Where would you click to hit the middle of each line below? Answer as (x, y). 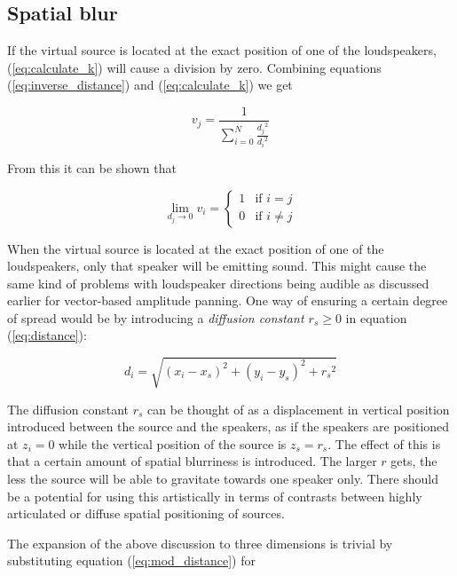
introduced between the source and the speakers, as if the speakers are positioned (228, 426)
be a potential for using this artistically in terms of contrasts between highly (215, 496)
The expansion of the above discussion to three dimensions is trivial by (200, 543)
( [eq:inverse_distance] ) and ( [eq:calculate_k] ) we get (150, 85)
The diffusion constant (68, 409)
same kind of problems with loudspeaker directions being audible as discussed (218, 283)
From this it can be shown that (92, 167)
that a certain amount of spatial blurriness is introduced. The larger (192, 461)
